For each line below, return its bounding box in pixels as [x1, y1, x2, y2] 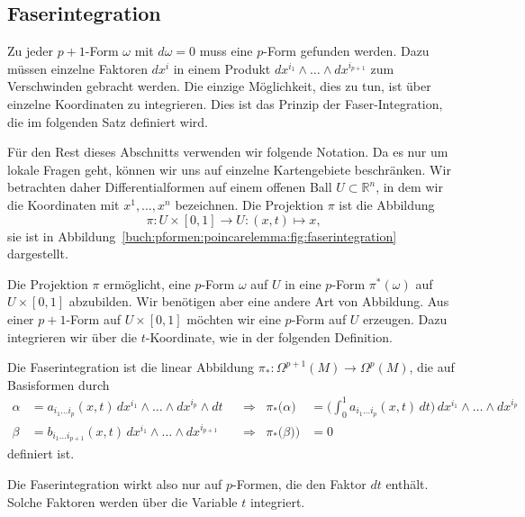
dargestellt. [7, 244, 68, 263]
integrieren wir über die [7, 327, 138, 346]
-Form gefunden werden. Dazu [263, 41, 430, 60]
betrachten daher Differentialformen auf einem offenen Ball [7, 177, 332, 196]
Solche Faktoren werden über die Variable [7, 492, 238, 511]
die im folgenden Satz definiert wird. [7, 112, 208, 131]
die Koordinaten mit [7, 195, 120, 213]
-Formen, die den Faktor [232, 475, 367, 494]
